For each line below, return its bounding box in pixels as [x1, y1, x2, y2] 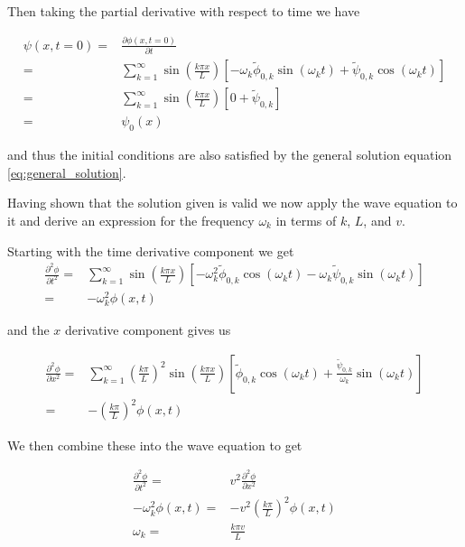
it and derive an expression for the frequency [7, 210, 255, 229]
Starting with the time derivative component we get [7, 241, 294, 260]
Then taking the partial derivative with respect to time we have [7, 2, 360, 20]
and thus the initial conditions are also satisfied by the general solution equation [7, 145, 452, 164]
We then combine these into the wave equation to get [7, 435, 302, 454]
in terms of [275, 210, 337, 229]
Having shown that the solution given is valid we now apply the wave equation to [7, 193, 458, 212]
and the [7, 320, 50, 339]
